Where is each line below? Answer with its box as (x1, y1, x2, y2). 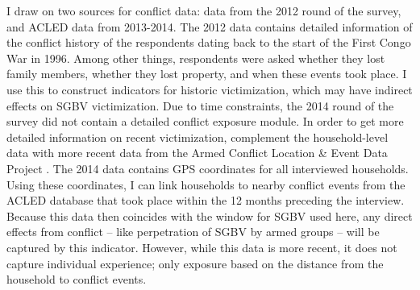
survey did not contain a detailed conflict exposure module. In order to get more (6, 113, 404, 130)
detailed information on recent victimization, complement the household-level (6, 128, 389, 145)
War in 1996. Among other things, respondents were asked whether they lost (6, 49, 385, 66)
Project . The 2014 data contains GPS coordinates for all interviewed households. (6, 159, 409, 176)
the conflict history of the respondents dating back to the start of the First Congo (6, 34, 411, 51)
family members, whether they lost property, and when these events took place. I (6, 65, 407, 82)
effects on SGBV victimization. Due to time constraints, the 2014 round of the (6, 97, 394, 114)
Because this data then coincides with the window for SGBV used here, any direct (6, 207, 413, 224)
